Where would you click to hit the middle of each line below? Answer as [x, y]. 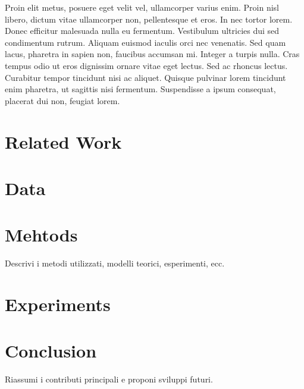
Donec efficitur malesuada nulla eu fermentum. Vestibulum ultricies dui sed [142, 31]
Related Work [63, 141]
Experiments [58, 304]
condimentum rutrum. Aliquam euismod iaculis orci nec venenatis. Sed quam [145, 42]
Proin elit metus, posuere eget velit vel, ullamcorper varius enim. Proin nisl [142, 7]
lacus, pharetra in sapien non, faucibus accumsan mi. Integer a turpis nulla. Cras [152, 54]
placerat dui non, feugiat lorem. [62, 100]
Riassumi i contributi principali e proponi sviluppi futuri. [109, 379]
